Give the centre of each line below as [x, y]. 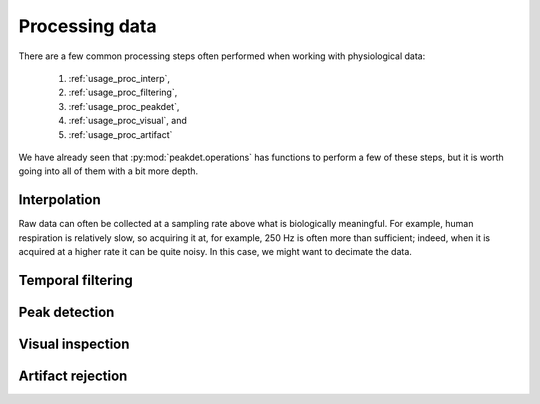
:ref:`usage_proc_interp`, [119, 78]
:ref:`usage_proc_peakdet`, [124, 106]
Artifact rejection [73, 375]
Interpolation [60, 200]
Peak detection [66, 311]
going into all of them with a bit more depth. [108, 171]
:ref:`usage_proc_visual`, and [127, 121]
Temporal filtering [76, 280]
